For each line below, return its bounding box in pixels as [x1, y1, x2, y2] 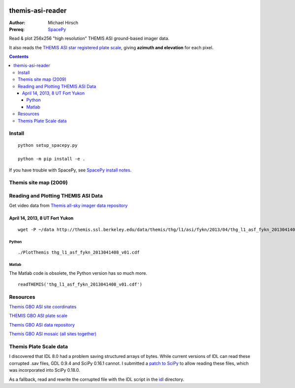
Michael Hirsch [48, 20, 79, 26]
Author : [9, 20, 26, 26]
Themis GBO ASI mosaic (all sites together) [9, 331, 97, 337]
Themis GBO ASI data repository [9, 322, 75, 327]
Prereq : [9, 26, 25, 32]
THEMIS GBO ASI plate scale [9, 313, 68, 319]
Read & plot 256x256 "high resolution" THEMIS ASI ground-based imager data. [9, 35, 170, 41]
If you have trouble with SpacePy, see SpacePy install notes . [9, 167, 132, 173]
